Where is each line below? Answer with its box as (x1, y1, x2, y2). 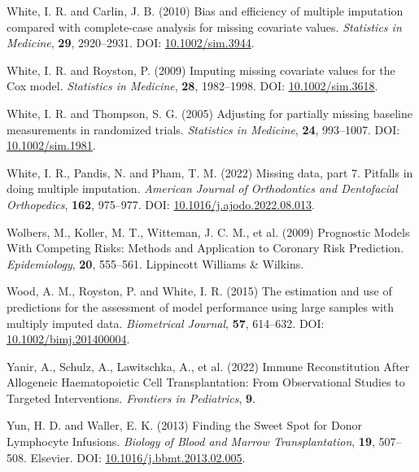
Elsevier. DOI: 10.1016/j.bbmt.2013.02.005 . (30, 448, 246, 465)
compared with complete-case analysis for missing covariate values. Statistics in (7, 18, 402, 35)
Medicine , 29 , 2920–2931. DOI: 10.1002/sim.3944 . (7, 34, 255, 51)
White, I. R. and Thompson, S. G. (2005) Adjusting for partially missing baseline (7, 104, 412, 121)
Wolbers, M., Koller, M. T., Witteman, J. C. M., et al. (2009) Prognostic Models (7, 223, 410, 240)
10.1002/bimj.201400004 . (7, 330, 130, 347)
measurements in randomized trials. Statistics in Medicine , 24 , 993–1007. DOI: (7, 120, 400, 138)
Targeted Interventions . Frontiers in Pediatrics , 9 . (7, 389, 256, 406)
